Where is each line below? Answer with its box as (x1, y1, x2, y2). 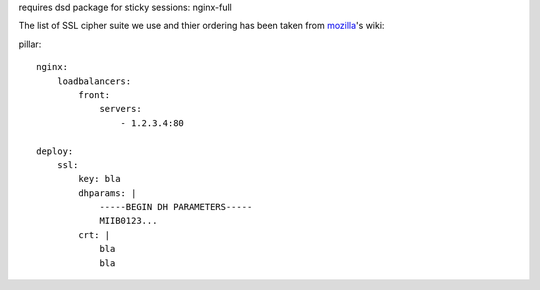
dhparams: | (78, 187, 137, 199)
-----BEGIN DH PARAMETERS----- (99, 201, 253, 213)
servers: (99, 103, 142, 115)
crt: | (78, 229, 111, 240)
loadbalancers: (56, 75, 132, 87)
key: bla (78, 173, 121, 185)
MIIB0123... (99, 215, 158, 227)
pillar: (18, 38, 42, 50)
